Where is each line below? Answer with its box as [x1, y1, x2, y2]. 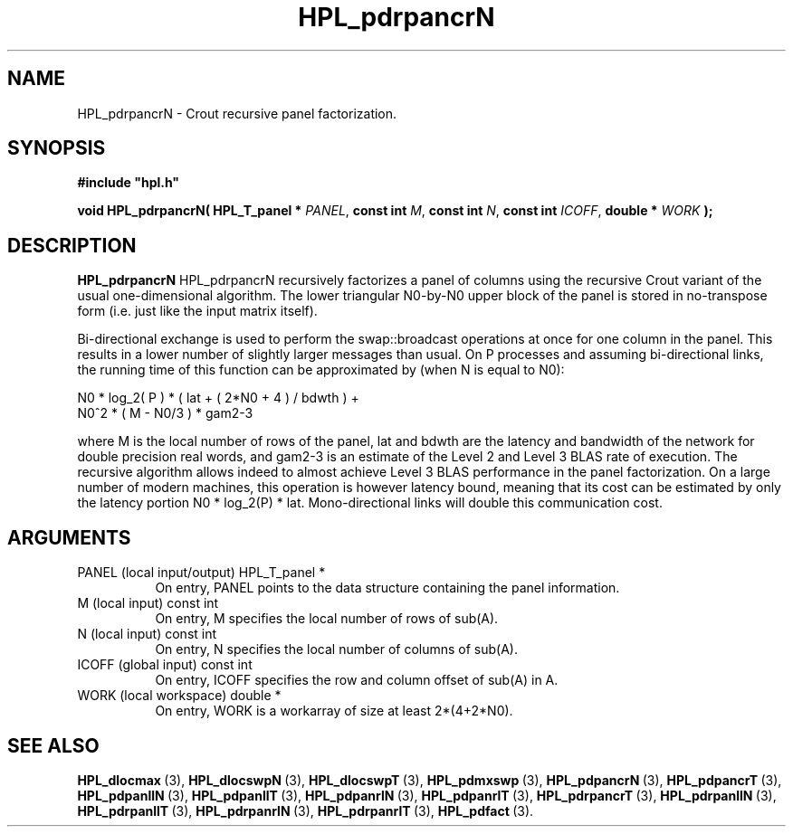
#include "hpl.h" [77, 175, 180, 191]
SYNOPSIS [7, 137, 106, 160]
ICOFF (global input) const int [77, 657, 253, 673]
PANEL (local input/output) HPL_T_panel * [77, 564, 326, 581]
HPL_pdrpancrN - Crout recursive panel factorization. [77, 105, 397, 121]
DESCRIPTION [7, 233, 137, 257]
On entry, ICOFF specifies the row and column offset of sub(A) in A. [155, 672, 559, 688]
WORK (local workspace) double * [77, 687, 282, 704]
